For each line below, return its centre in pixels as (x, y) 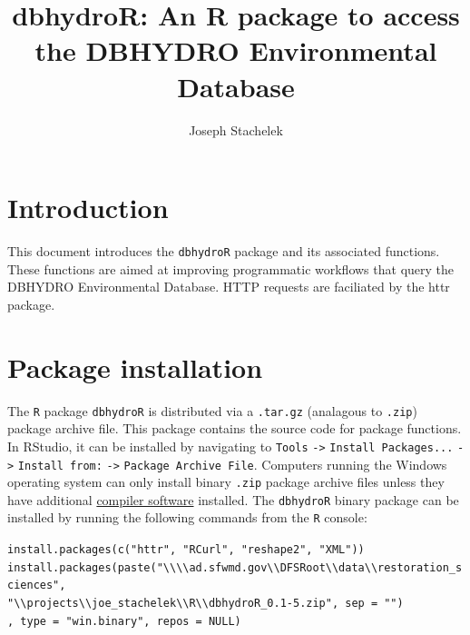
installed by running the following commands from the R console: (187, 517)
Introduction (88, 208)
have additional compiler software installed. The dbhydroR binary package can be (233, 499)
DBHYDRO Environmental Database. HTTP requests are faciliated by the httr (229, 287)
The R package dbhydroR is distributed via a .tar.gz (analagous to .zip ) (212, 410)
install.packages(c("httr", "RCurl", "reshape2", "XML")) (186, 550)
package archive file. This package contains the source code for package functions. (235, 428)
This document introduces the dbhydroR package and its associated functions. (224, 251)
